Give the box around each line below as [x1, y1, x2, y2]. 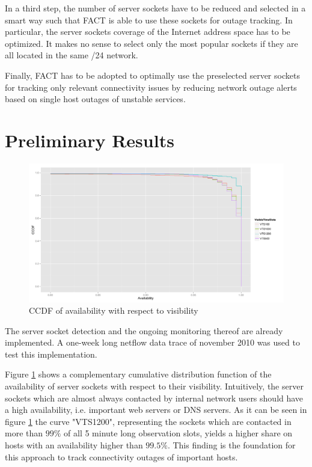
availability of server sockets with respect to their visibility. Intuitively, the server [5, 380, 304, 392]
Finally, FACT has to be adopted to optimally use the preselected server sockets [5, 69, 300, 81]
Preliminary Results [5, 127, 174, 152]
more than [5, 427, 43, 439]
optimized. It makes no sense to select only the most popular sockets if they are [5, 37, 298, 49]
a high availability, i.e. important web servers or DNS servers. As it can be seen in [5, 403, 307, 416]
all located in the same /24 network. [5, 49, 138, 61]
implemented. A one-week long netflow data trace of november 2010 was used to [5, 336, 300, 349]
